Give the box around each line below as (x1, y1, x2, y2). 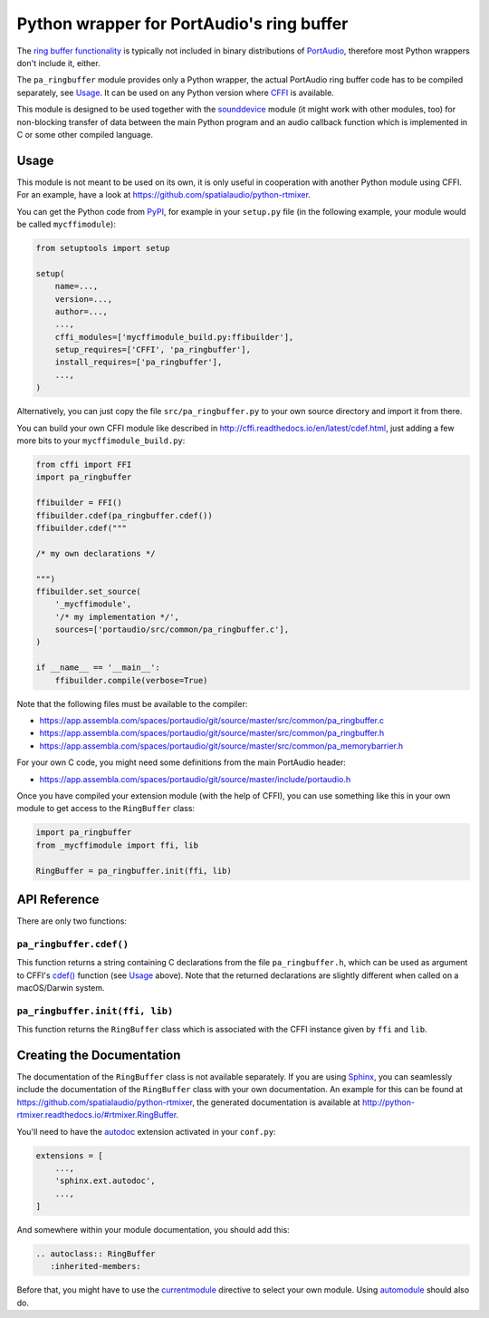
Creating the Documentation (16, 1047, 181, 1062)
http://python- (362, 1097, 416, 1108)
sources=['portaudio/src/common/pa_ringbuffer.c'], (54, 625, 290, 635)
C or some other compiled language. (16, 129, 154, 140)
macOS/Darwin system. (16, 982, 105, 993)
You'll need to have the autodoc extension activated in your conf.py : (16, 1126, 276, 1137)
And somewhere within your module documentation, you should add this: (16, 1225, 290, 1236)
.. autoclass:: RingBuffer (35, 1249, 156, 1259)
